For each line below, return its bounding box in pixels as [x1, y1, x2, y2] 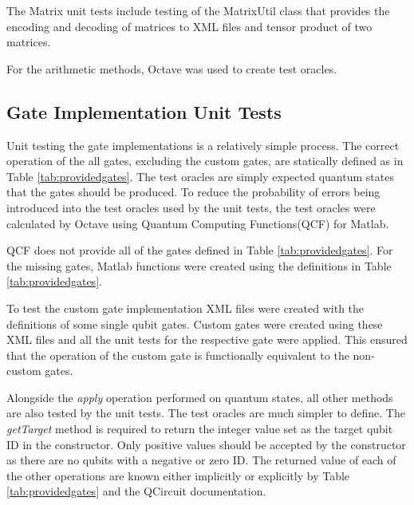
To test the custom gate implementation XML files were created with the [6, 299, 365, 316]
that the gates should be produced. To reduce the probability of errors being [6, 183, 380, 200]
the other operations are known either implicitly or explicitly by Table [6, 467, 350, 483]
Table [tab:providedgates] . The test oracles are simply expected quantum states [6, 168, 394, 184]
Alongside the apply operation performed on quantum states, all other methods [6, 389, 393, 405]
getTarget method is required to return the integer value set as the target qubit [6, 420, 393, 437]
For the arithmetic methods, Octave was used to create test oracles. [6, 60, 337, 77]
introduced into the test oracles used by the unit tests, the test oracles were [6, 199, 376, 215]
